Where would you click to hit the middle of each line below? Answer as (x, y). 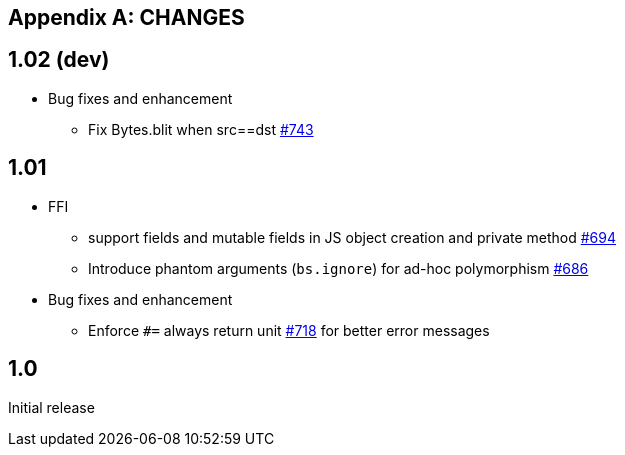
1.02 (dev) (59, 60)
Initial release (51, 407)
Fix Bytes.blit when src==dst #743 (201, 129)
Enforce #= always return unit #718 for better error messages (289, 330)
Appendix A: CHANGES (126, 17)
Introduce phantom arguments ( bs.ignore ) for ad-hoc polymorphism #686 (338, 268)
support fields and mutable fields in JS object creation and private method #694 (352, 237)
